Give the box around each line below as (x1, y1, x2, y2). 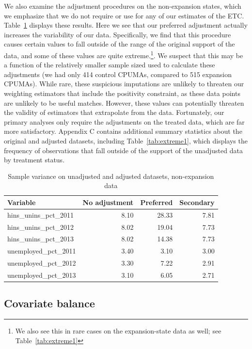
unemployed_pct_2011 (7, 246, 76, 256)
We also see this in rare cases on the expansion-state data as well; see (15, 326, 221, 336)
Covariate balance (4, 296, 95, 311)
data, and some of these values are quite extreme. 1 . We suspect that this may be (4, 48, 243, 60)
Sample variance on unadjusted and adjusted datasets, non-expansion (8, 171, 214, 181)
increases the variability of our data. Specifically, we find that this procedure (4, 29, 231, 39)
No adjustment (82, 197, 134, 207)
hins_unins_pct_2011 (7, 209, 74, 220)
